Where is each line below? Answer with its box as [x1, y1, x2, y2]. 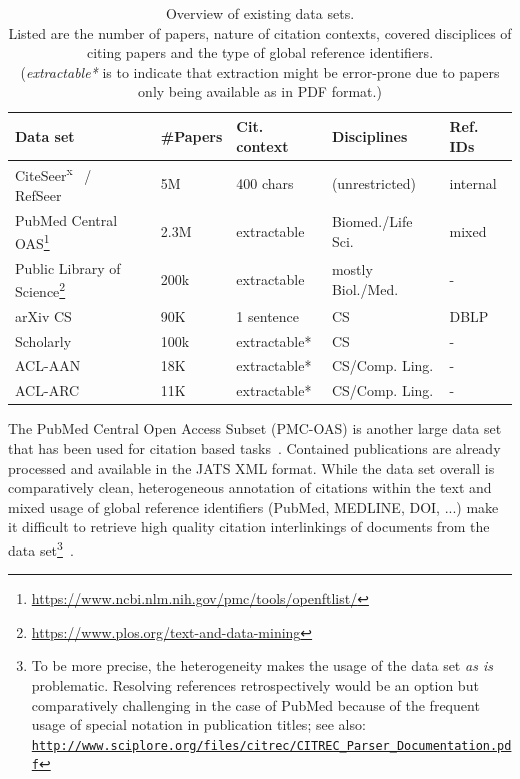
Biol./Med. [331, 279, 399, 300]
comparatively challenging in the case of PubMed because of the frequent [31, 694, 480, 715]
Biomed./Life [331, 211, 413, 232]
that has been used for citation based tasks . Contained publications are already [8, 437, 501, 458]
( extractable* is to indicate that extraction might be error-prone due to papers [20, 61, 500, 82]
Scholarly [15, 330, 72, 351]
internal [449, 173, 497, 194]
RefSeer [15, 184, 62, 205]
